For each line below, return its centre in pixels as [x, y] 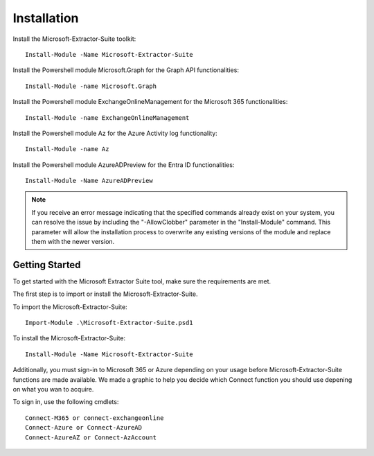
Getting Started [47, 264]
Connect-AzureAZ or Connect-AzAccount [91, 437]
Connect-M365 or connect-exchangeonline [95, 418]
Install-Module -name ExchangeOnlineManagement [107, 117]
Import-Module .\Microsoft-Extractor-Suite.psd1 [109, 323]
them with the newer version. [73, 242]
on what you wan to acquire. [53, 389]
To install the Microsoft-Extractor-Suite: [69, 338]
